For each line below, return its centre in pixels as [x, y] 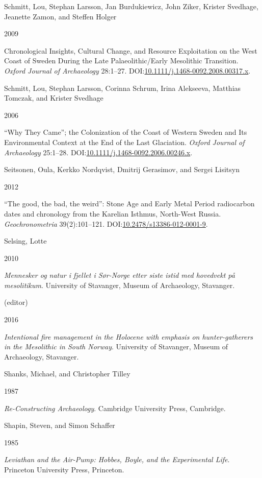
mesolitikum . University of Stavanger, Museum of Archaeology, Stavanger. [120, 285]
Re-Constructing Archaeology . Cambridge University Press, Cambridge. [115, 408]
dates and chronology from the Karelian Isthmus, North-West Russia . [113, 213]
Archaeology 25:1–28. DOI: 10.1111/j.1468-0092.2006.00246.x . [98, 152]
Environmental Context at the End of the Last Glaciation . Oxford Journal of [124, 142]
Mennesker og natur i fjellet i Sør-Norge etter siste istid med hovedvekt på [120, 275]
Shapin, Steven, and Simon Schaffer [60, 425]
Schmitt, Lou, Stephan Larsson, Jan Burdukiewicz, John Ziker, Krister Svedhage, [131, 6]
